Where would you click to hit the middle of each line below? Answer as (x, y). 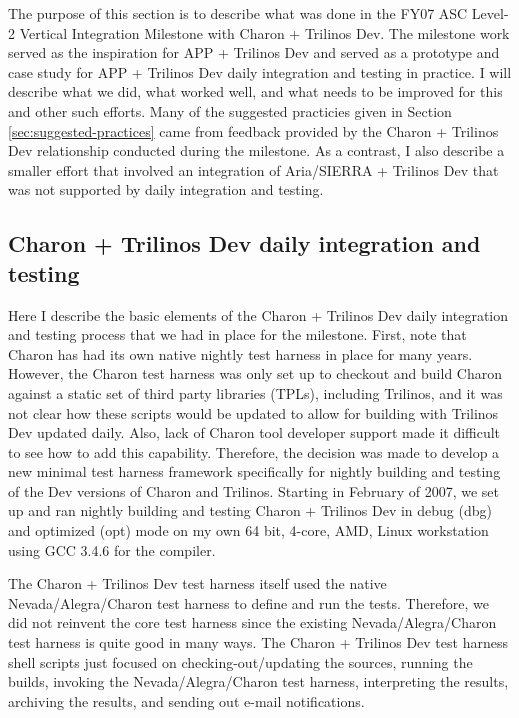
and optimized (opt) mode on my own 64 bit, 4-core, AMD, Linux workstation (248, 530)
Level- (490, 13)
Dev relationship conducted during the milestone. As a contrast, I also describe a (256, 150)
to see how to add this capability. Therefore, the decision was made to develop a (254, 451)
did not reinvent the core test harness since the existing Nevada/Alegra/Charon (252, 622)
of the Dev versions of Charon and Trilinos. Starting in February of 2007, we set (253, 490)
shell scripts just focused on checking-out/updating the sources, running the (240, 661)
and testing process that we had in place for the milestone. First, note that (237, 334)
